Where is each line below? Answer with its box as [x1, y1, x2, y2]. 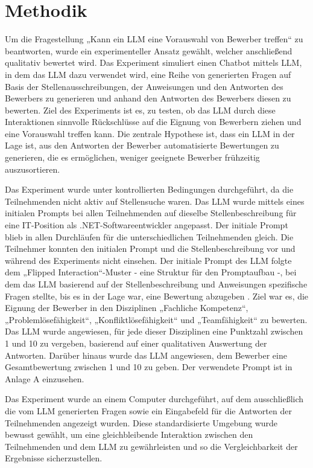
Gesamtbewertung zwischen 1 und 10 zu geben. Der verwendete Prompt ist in [5, 361, 292, 373]
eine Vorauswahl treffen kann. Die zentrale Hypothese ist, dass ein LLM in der [5, 127, 295, 139]
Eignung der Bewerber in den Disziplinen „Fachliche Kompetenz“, [5, 301, 248, 314]
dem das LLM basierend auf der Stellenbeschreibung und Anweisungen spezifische [5, 278, 308, 290]
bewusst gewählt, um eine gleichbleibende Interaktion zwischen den [5, 428, 253, 441]
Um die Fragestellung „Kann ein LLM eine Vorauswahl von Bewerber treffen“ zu [5, 33, 303, 45]
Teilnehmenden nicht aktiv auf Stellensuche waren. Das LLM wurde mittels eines [5, 194, 305, 207]
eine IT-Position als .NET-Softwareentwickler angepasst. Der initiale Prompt [5, 219, 288, 231]
